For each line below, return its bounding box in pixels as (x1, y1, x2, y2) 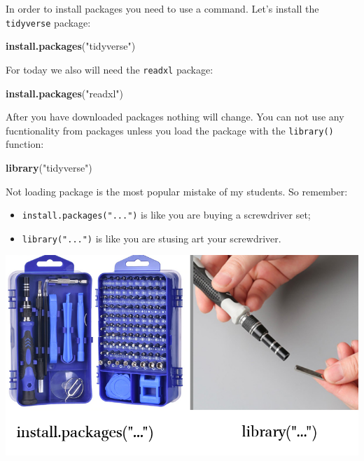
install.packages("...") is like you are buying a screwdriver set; (22, 207, 311, 222)
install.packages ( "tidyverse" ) (6, 39, 136, 53)
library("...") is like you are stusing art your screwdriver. (22, 230, 281, 245)
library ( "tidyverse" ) (6, 160, 92, 174)
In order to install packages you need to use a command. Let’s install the (6, 1, 319, 15)
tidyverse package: (6, 15, 91, 29)
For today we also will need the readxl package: (6, 62, 213, 76)
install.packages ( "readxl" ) (6, 85, 123, 100)
